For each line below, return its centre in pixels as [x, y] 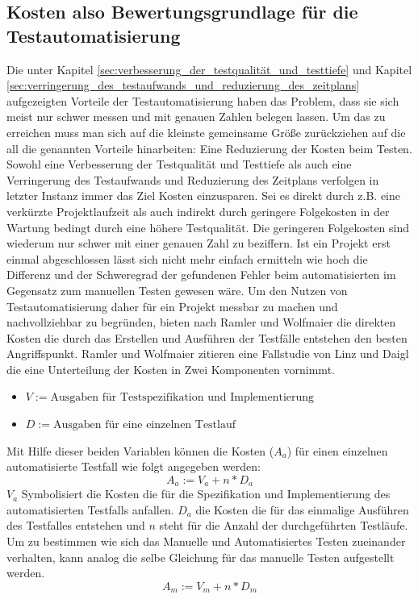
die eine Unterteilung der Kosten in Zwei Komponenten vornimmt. [171, 369]
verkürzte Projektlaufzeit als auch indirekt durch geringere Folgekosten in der [198, 211]
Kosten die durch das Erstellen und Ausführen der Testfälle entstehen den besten [207, 337]
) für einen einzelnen [337, 450]
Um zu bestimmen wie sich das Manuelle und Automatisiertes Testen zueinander [206, 541]
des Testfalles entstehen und [76, 525]
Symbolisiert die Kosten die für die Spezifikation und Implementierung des [206, 494]
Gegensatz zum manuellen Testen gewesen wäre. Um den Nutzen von [177, 290]
